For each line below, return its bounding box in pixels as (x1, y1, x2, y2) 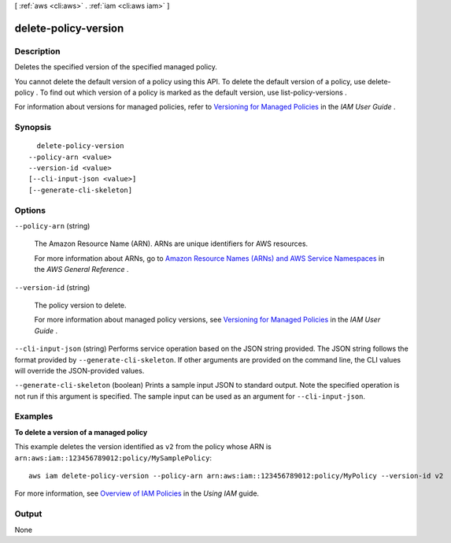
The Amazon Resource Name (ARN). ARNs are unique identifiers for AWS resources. (34, 239, 309, 248)
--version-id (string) (14, 282, 91, 292)
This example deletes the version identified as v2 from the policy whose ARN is (14, 442, 272, 452)
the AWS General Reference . (34, 265, 129, 274)
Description (14, 46, 61, 57)
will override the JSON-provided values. (14, 366, 145, 375)
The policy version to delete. (34, 300, 127, 310)
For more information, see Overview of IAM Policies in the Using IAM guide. (14, 489, 260, 498)
